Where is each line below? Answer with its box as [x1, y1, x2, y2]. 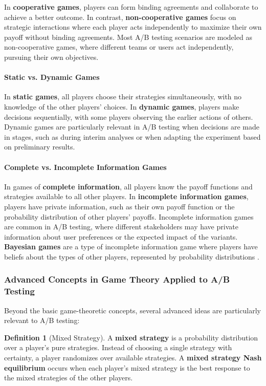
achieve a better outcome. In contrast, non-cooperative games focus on [4, 11, 236, 22]
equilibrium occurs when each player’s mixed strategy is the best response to [4, 362, 250, 373]
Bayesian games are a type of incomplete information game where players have [4, 241, 258, 252]
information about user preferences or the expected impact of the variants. [4, 231, 238, 242]
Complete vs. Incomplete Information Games [4, 161, 167, 172]
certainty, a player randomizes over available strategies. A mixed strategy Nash [4, 352, 262, 362]
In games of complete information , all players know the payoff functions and [4, 181, 253, 191]
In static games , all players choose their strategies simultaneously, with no [4, 91, 242, 102]
